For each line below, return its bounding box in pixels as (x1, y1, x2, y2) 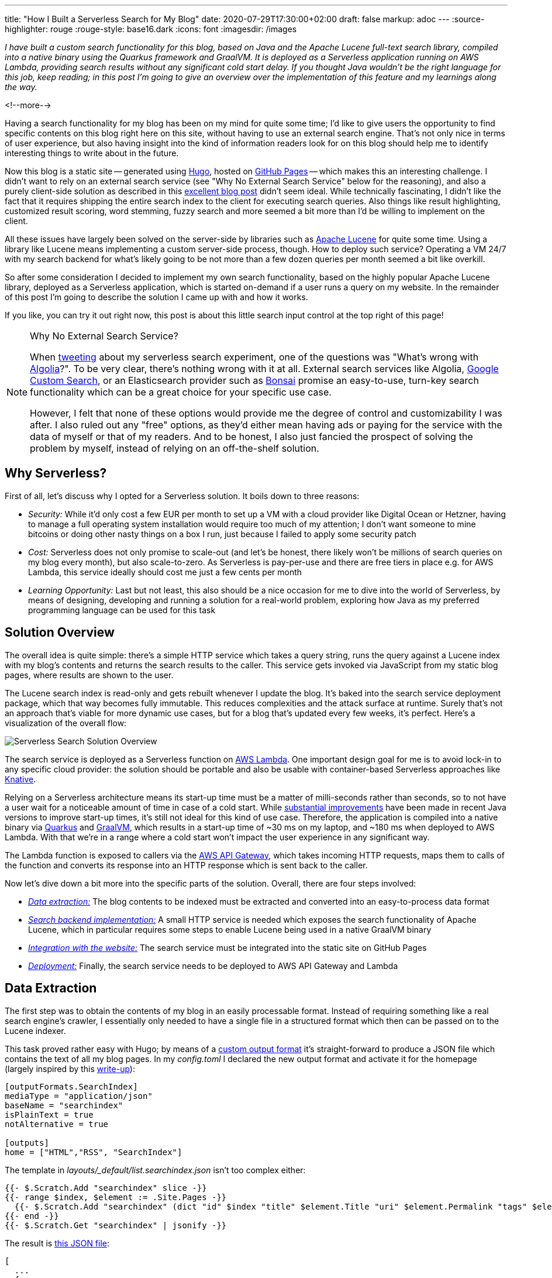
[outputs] (5, 1138, 49, 1148)
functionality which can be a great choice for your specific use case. (30, 386, 332, 398)
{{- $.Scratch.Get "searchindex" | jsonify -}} (5, 1220, 227, 1230)
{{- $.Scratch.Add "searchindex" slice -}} (5, 1183, 207, 1193)
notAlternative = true (5, 1119, 109, 1129)
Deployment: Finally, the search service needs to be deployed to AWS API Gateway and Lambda (28, 960, 398, 971)
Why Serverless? (5, 466, 107, 481)
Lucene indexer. (5, 1025, 66, 1036)
